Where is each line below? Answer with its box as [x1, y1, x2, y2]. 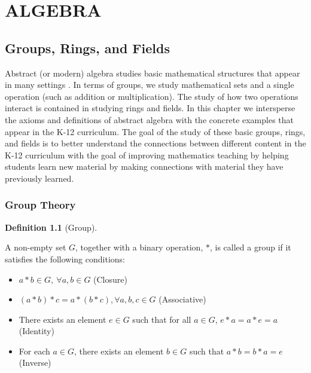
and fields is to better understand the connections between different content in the [5, 137, 306, 149]
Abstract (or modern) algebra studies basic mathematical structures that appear [5, 66, 300, 79]
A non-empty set [5, 241, 66, 253]
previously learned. [5, 172, 74, 184]
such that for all [132, 313, 191, 325]
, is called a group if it [209, 241, 291, 253]
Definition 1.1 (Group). [5, 221, 97, 233]
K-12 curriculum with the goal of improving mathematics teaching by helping [5, 148, 289, 161]
